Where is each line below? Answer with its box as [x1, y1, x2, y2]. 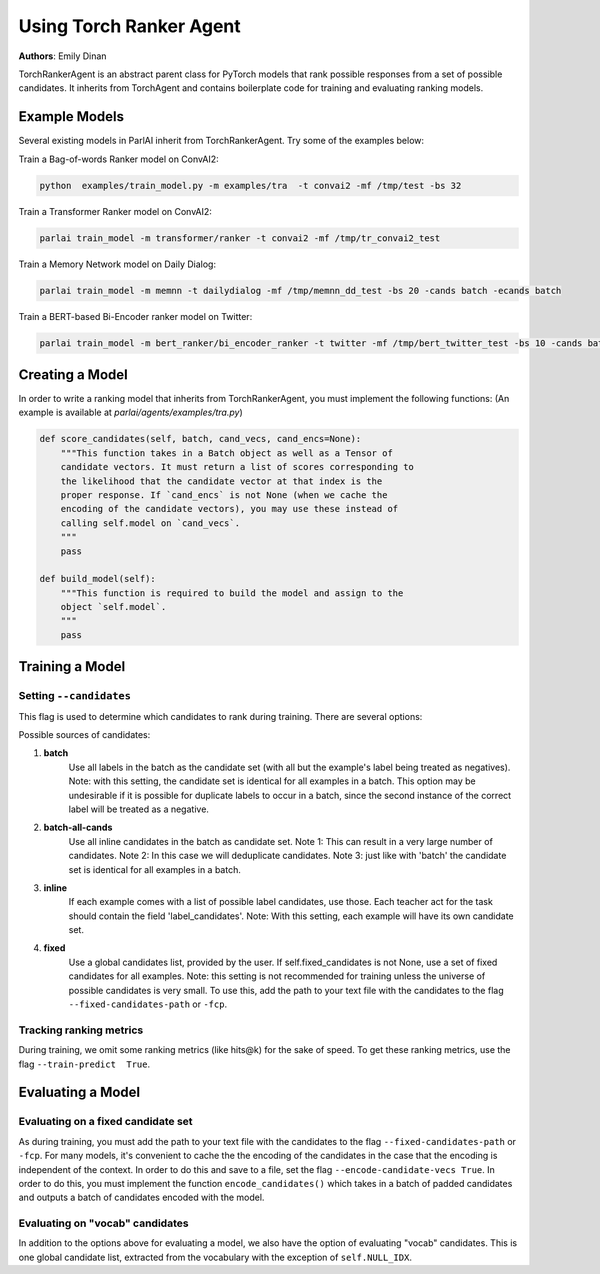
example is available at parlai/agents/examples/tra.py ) [18, 406, 244, 419]
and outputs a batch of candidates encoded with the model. [18, 1191, 265, 1204]
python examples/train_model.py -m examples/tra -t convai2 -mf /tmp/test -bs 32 [39, 180, 462, 191]
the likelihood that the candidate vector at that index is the [60, 475, 383, 487]
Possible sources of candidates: [18, 729, 151, 740]
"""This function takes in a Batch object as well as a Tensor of [60, 447, 394, 459]
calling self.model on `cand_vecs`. [60, 517, 240, 529]
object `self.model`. [60, 601, 167, 613]
